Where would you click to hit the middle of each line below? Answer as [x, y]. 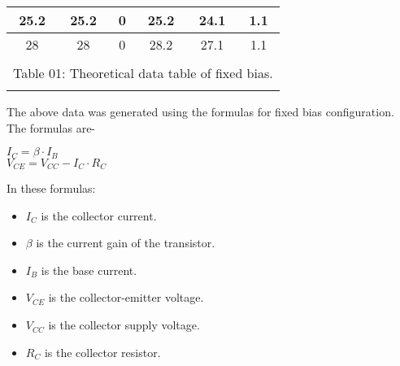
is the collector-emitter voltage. [126, 297]
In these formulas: [51, 188]
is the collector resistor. [102, 352]
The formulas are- [51, 127]
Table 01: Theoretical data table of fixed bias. [143, 73]
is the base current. [89, 270]
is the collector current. [99, 215]
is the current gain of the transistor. [126, 243]
